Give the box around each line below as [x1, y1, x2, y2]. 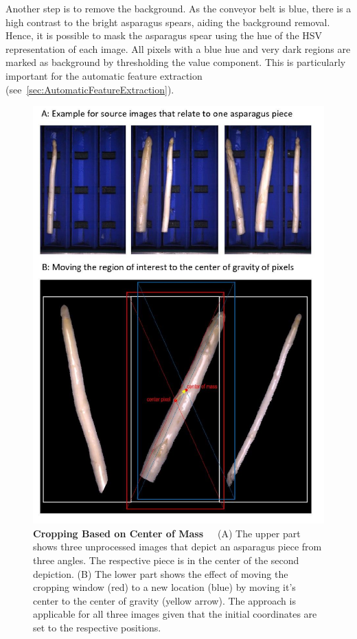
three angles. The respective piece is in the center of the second [33, 553, 299, 568]
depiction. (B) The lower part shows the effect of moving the [33, 566, 288, 581]
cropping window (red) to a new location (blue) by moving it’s [33, 580, 296, 594]
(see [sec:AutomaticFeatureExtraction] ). [5, 82, 174, 96]
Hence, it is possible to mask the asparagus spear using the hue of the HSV [5, 28, 323, 43]
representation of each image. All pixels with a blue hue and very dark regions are [5, 41, 351, 56]
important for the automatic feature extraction [5, 68, 203, 82]
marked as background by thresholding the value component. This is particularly [5, 55, 346, 69]
